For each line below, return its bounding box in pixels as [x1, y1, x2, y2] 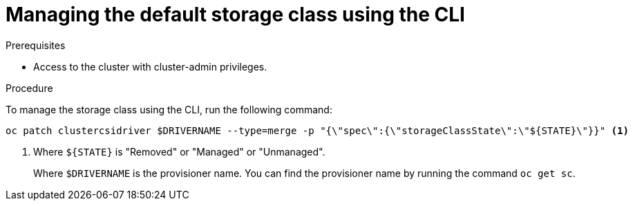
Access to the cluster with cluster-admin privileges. [33, 60, 267, 73]
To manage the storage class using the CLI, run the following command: [6, 103, 332, 115]
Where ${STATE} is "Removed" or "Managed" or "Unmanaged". [33, 145, 325, 158]
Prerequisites [6, 39, 66, 51]
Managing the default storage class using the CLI [6, 3, 465, 26]
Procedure [6, 82, 53, 94]
